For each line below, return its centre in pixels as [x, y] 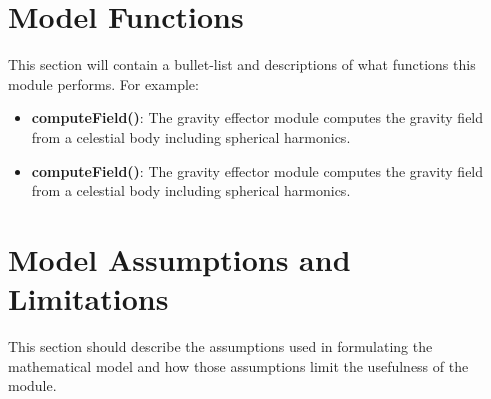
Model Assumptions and [179, 258]
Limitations [88, 298]
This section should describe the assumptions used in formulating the [220, 346]
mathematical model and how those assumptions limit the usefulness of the [238, 365]
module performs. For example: [103, 83]
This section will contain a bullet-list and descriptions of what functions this [242, 64]
